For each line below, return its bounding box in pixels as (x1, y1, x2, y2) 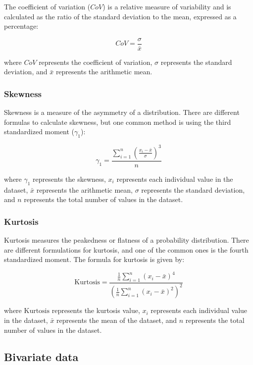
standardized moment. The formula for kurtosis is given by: (4, 254, 185, 264)
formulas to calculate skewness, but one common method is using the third (4, 116, 231, 127)
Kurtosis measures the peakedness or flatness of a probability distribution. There (4, 234, 249, 245)
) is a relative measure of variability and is (102, 1, 231, 11)
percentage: (4, 21, 39, 31)
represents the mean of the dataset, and (56, 315, 177, 325)
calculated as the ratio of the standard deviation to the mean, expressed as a (4, 11, 237, 21)
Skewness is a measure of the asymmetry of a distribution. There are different (4, 107, 240, 117)
